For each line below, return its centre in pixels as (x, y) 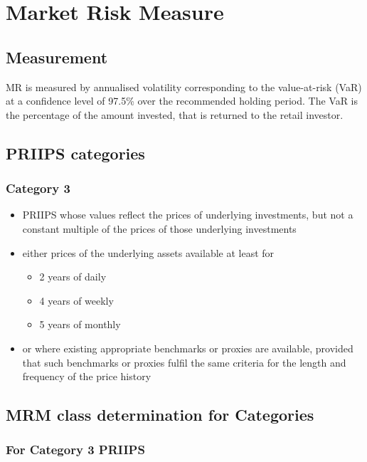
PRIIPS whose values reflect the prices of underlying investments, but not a (188, 215)
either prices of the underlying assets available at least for (148, 252)
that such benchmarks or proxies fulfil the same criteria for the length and (184, 362)
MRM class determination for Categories (160, 415)
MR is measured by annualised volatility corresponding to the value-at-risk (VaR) (184, 86)
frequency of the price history (87, 376)
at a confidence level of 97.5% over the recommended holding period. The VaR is (182, 101)
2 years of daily (73, 277)
